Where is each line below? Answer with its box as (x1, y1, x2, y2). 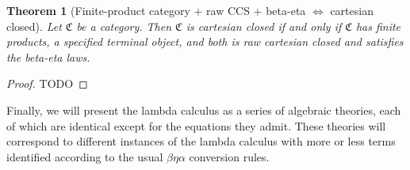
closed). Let (6, 17, 62, 34)
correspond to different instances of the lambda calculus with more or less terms (6, 133, 396, 149)
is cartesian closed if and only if (186, 17, 342, 34)
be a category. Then (76, 17, 172, 34)
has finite (355, 17, 401, 34)
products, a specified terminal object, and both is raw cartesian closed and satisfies (6, 33, 404, 50)
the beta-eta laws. (6, 48, 90, 65)
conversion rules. (189, 148, 270, 164)
